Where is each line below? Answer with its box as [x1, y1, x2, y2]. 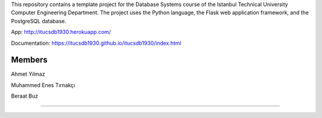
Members [11, 55, 48, 65]
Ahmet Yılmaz [11, 70, 45, 77]
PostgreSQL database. [11, 17, 67, 24]
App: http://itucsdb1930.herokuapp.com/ [11, 29, 112, 36]
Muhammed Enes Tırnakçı [11, 81, 76, 89]
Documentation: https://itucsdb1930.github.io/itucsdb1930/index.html [11, 39, 181, 46]
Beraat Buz [11, 92, 39, 100]
